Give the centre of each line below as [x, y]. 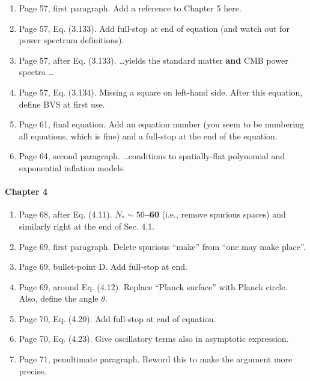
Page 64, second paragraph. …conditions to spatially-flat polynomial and [152, 156]
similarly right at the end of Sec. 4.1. [87, 226]
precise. [33, 370]
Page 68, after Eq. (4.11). [65, 214]
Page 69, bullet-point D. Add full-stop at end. [103, 267]
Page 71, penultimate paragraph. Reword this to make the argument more [156, 359]
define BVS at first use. [62, 104]
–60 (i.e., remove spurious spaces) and [215, 214]
